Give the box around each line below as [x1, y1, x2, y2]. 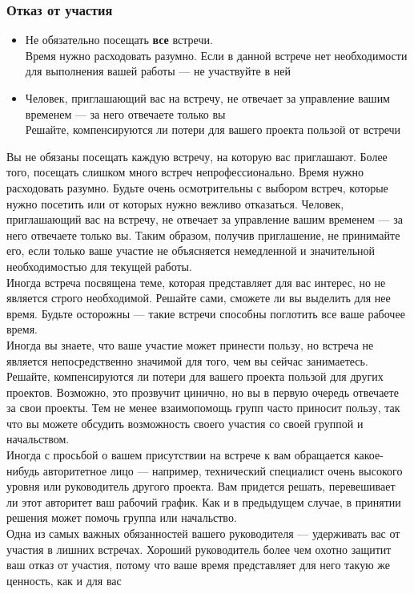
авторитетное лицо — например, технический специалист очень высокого [42, 462, 403, 479]
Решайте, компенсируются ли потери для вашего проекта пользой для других [6, 368, 384, 385]
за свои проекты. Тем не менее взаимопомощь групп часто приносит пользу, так [6, 399, 400, 416]
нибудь [6, 462, 40, 479]
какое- [353, 447, 384, 463]
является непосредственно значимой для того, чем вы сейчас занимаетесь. [6, 352, 368, 369]
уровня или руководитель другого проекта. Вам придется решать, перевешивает [6, 478, 396, 495]
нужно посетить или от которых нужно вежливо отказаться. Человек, [6, 195, 344, 212]
